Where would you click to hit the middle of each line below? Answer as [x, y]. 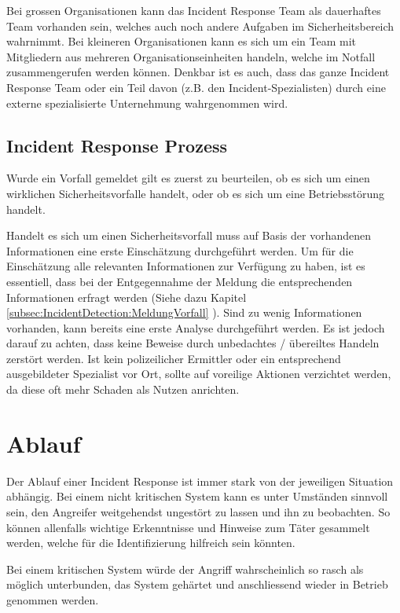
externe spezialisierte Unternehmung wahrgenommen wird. [147, 103]
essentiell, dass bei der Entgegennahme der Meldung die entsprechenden [180, 281]
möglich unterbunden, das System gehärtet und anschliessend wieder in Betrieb [197, 584]
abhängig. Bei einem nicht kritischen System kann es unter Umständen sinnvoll [197, 496]
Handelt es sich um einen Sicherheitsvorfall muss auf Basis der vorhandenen [189, 235]
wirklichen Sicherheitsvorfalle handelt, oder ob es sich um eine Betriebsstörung [196, 193]
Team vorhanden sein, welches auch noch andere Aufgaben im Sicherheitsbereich [200, 26]
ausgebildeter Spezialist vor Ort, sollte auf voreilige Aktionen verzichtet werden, [199, 374]
